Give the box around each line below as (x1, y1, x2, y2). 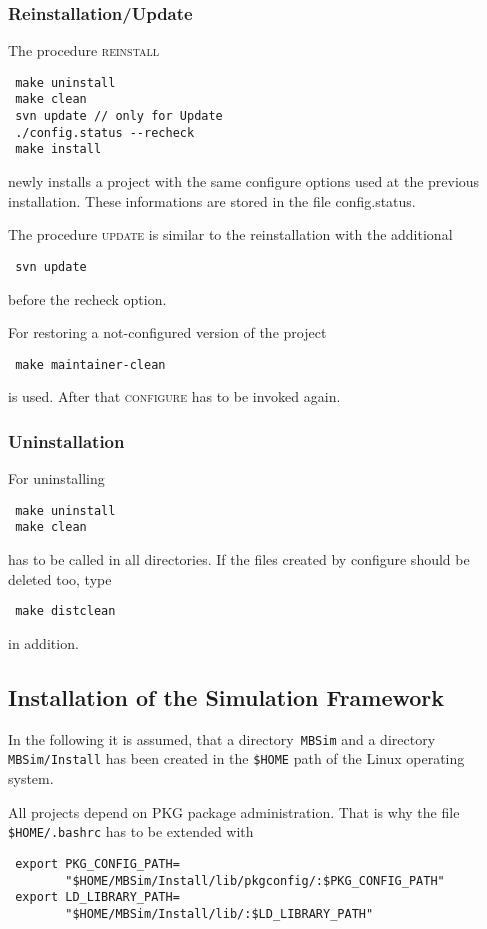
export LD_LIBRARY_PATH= (15, 890, 180, 905)
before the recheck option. (8, 288, 167, 309)
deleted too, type (8, 568, 112, 589)
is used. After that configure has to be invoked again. (8, 386, 341, 407)
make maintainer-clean (15, 357, 166, 372)
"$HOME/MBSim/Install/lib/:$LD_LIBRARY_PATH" (65, 906, 374, 921)
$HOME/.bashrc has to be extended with (8, 821, 254, 842)
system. (8, 768, 54, 789)
